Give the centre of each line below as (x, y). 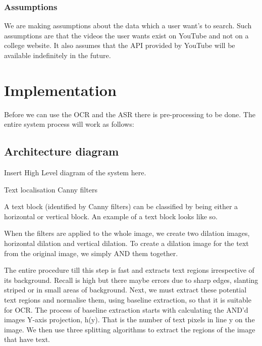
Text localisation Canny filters (51, 189)
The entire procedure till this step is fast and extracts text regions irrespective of (129, 270)
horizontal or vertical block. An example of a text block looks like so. (111, 216)
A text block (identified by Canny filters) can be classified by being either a (121, 206)
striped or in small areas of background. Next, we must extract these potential (125, 290)
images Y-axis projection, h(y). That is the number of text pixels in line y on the (129, 319)
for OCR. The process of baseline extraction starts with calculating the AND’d (126, 309)
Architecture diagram (62, 151)
